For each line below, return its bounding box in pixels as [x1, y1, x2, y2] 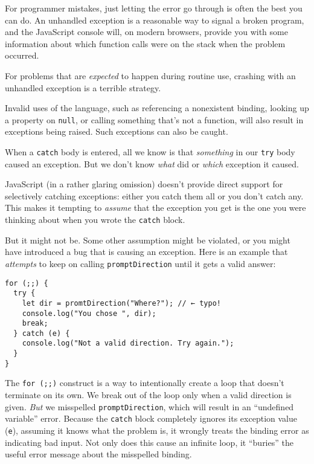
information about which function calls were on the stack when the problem [5, 37, 286, 50]
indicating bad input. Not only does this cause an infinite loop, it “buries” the [5, 436, 293, 448]
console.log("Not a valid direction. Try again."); [22, 339, 234, 348]
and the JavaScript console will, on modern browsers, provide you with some [5, 25, 288, 38]
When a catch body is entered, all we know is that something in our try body [5, 146, 295, 158]
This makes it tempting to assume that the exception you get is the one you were [5, 201, 306, 214]
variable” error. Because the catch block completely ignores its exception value [5, 412, 297, 425]
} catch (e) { [13, 329, 70, 338]
